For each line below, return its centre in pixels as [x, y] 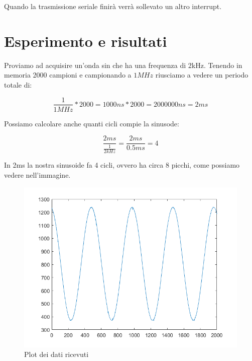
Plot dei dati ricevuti [56, 354]
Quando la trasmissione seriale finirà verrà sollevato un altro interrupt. [113, 6]
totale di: [18, 84]
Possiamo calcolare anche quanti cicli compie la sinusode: [92, 123]
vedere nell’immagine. [37, 175]
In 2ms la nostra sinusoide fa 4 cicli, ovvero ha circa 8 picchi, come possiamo [122, 165]
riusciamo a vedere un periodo [202, 75]
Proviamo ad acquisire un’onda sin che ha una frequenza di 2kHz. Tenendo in [123, 65]
